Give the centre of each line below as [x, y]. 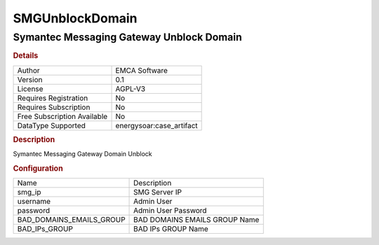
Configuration [38, 169]
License [30, 89]
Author [28, 70]
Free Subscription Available [62, 116]
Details [26, 56]
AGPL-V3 [131, 89]
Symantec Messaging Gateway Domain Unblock [82, 154]
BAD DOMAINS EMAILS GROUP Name [197, 220]
